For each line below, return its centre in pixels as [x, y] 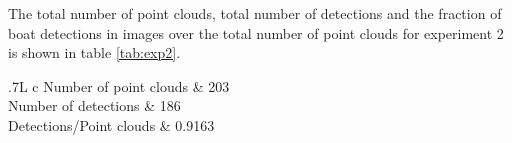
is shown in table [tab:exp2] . [94, 52]
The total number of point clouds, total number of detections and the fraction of [255, 13]
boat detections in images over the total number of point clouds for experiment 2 [256, 32]
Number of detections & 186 [94, 105]
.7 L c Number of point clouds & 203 [119, 85]
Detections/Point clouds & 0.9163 [111, 124]
